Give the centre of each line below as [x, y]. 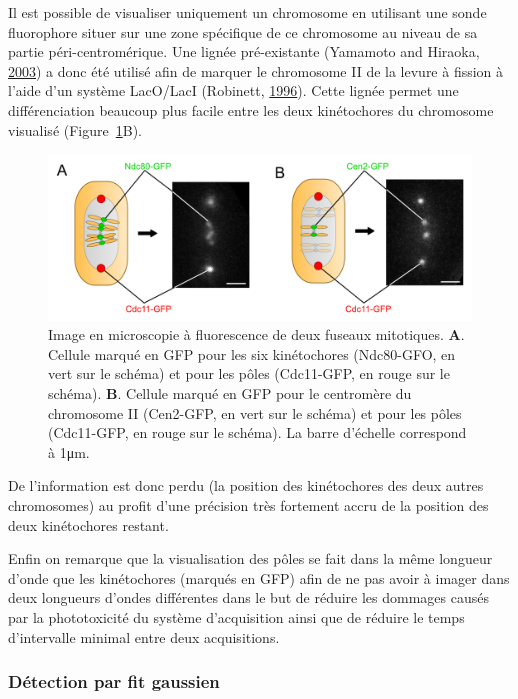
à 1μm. [69, 451]
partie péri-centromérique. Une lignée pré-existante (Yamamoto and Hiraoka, [244, 51]
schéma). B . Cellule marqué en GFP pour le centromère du [230, 392]
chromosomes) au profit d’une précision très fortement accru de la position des [248, 504]
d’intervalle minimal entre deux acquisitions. [144, 636]
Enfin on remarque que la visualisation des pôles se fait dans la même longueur [250, 558]
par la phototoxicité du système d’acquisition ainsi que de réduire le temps [236, 616]
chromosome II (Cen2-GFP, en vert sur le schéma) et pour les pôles [255, 412]
